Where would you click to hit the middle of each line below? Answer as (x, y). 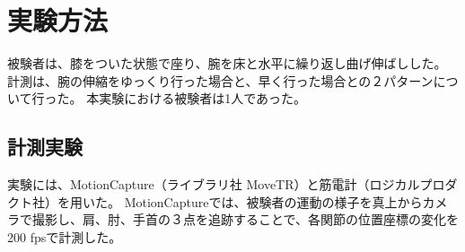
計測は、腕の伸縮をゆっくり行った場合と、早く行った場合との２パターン (220, 80)
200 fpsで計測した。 (65, 236)
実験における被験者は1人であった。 (203, 98)
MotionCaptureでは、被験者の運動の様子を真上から (273, 201)
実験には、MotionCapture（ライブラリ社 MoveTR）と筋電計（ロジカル (214, 184)
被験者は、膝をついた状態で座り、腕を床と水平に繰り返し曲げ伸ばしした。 (227, 63)
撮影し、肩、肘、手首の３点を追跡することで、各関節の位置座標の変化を (246, 219)
